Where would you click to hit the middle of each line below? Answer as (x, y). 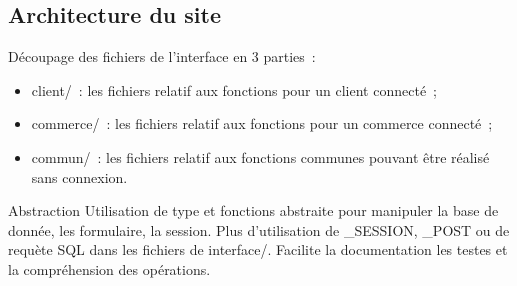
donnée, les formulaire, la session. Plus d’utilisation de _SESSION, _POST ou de (259, 229)
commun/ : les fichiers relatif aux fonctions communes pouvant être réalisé (260, 156)
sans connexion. (79, 176)
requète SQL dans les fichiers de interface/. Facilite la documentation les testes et (258, 249)
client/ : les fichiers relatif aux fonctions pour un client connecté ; (234, 89)
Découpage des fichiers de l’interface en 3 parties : (162, 56)
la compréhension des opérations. (109, 268)
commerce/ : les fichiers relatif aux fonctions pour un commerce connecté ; (262, 123)
